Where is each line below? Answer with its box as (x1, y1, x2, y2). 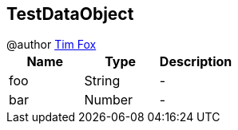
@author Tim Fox (6, 37, 97, 52)
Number (84, 92, 133, 108)
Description (159, 53, 232, 70)
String (84, 73, 121, 89)
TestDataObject (6, 4, 134, 24)
